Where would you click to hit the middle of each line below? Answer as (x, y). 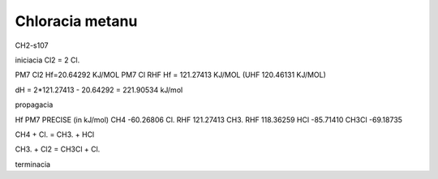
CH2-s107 (32, 45)
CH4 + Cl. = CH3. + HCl (55, 134)
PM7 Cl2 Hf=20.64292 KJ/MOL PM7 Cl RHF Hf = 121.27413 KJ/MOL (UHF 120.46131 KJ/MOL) (170, 75)
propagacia (34, 104)
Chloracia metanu (76, 21)
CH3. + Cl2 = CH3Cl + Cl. (58, 149)
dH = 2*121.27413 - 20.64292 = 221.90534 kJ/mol (99, 90)
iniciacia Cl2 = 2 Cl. (47, 60)
